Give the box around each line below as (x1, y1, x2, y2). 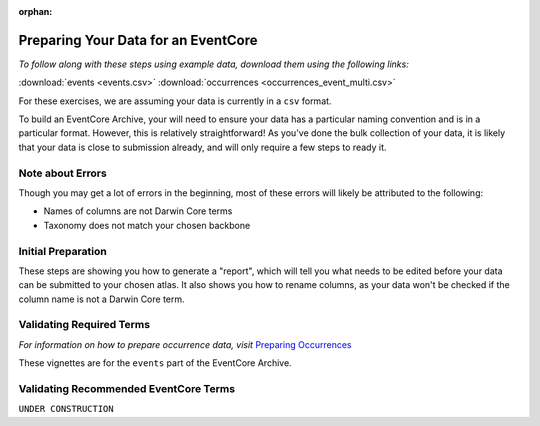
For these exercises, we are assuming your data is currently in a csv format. (18, 95, 332, 107)
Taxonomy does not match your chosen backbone (43, 219, 251, 231)
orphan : (18, 6, 53, 17)
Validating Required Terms (18, 318, 150, 332)
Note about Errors (18, 166, 107, 180)
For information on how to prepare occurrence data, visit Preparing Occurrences (18, 338, 352, 350)
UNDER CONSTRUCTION (18, 403, 114, 415)
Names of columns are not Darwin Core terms (43, 205, 233, 217)
